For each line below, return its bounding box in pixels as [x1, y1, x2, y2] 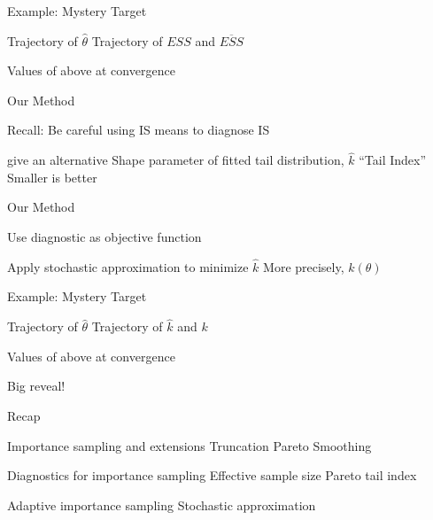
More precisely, [263, 257, 344, 276]
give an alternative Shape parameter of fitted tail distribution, [7, 151, 344, 169]
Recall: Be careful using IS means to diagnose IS [7, 120, 270, 139]
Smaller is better [7, 167, 97, 186]
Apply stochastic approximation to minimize [7, 257, 249, 276]
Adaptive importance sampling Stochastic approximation [7, 495, 316, 514]
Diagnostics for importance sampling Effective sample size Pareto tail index [7, 466, 417, 485]
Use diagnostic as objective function [7, 227, 202, 245]
